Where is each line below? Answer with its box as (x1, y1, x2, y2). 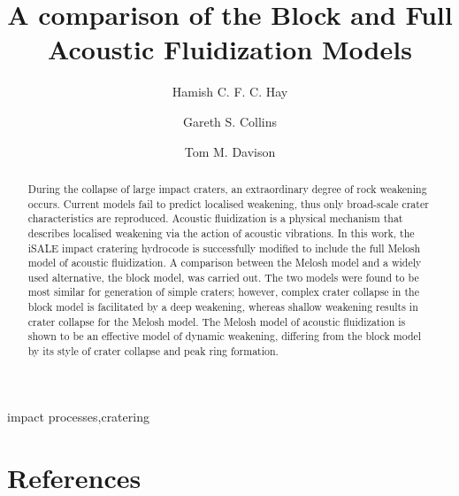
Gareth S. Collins (182, 112, 277, 130)
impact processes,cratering (7, 407, 149, 425)
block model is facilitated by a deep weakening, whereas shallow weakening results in (27, 299, 418, 314)
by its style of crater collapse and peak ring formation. (27, 344, 279, 359)
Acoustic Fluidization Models (48, 31, 412, 67)
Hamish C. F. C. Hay (172, 82, 288, 101)
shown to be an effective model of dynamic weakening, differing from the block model (27, 329, 422, 344)
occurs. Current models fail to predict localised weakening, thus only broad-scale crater (27, 196, 429, 211)
